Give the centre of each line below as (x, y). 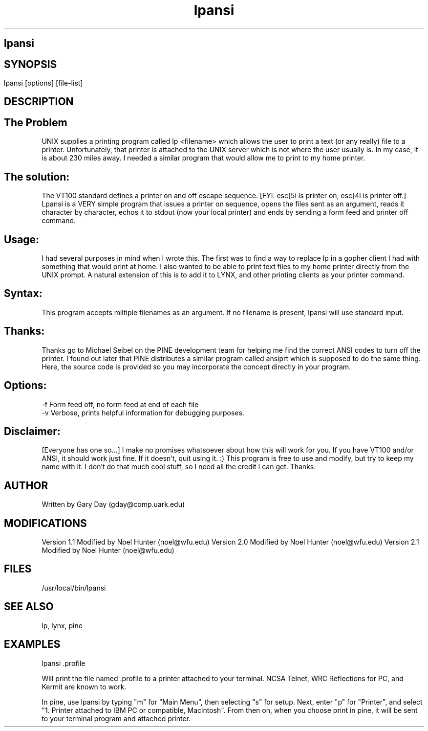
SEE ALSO (29, 607)
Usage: (22, 239)
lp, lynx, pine (62, 625)
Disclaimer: (32, 431)
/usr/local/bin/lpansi (74, 588)
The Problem (36, 122)
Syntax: (23, 294)
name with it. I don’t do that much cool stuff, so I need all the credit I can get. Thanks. (179, 467)
